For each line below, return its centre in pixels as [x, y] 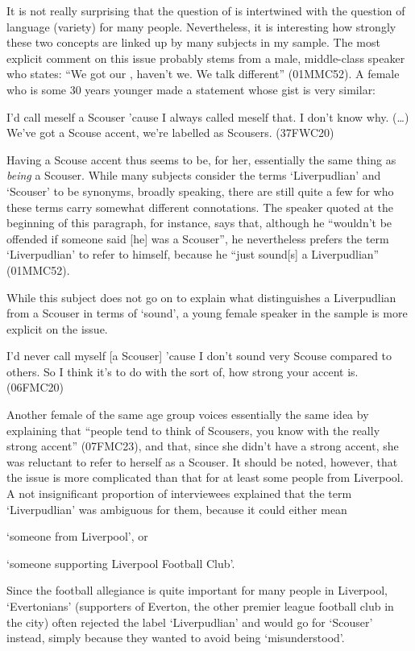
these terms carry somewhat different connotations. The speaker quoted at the [200, 207]
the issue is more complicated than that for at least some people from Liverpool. [205, 477]
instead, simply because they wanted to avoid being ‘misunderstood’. [176, 638]
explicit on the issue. [57, 328]
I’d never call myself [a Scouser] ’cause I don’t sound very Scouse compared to [199, 356]
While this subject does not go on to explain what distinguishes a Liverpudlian [201, 297]
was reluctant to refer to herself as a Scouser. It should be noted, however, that [202, 461]
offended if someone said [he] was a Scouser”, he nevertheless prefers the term [198, 238]
